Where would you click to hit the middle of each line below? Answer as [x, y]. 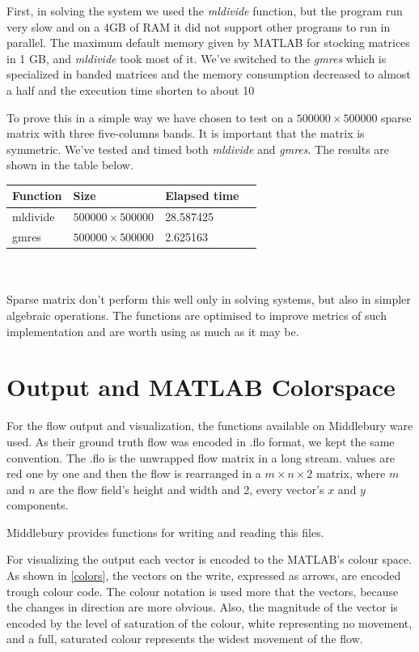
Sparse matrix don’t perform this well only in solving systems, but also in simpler [209, 299]
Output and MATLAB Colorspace [201, 387]
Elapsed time [202, 196]
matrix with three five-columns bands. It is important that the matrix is [186, 133]
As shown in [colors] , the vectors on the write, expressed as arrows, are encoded [204, 575]
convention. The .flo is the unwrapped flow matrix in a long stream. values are [201, 457]
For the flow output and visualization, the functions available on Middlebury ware [210, 426]
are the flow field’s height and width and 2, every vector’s [182, 489]
